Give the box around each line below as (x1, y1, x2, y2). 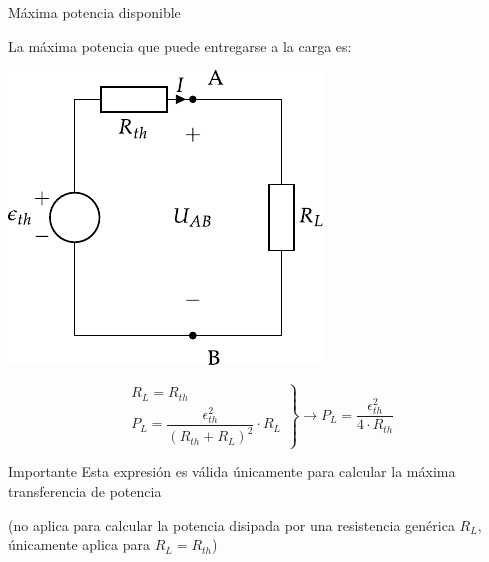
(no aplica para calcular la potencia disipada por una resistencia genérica (8, 514, 455, 535)
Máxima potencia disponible (8, 2, 181, 22)
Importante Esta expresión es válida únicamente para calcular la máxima (8, 461, 456, 482)
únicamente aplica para (8, 534, 150, 555)
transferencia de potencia (8, 480, 162, 501)
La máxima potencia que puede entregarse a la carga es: (8, 35, 352, 56)
